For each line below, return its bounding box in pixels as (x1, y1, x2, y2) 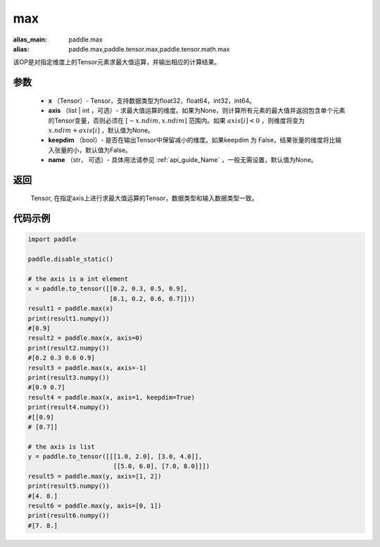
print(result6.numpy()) (27, 512, 110, 520)
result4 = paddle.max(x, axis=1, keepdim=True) (27, 393, 195, 401)
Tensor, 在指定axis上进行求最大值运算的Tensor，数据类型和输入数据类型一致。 (30, 194, 258, 202)
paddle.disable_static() (27, 255, 114, 264)
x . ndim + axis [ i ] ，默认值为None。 (48, 125, 155, 134)
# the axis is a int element (27, 275, 129, 283)
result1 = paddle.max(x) (27, 305, 114, 313)
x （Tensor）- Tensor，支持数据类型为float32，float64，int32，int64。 (48, 96, 256, 105)
